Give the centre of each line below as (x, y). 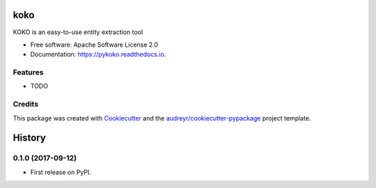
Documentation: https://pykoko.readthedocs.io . (98, 54)
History (30, 138)
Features (28, 72)
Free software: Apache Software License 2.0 (94, 45)
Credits (25, 104)
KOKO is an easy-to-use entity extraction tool (78, 32)
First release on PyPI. (61, 172)
